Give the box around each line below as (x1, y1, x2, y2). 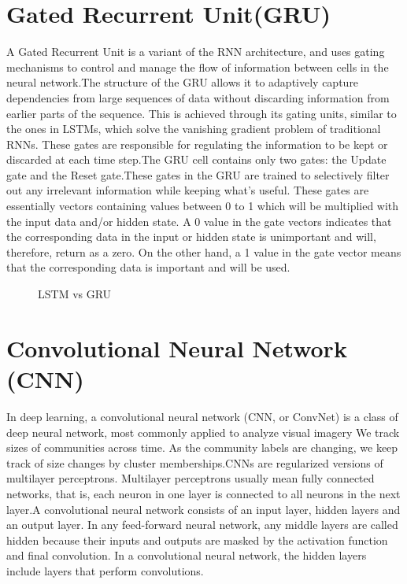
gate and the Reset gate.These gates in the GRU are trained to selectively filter (6, 166, 390, 183)
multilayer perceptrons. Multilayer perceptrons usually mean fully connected (6, 470, 375, 486)
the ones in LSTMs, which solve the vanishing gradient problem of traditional (6, 120, 381, 137)
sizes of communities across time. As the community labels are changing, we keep (6, 439, 398, 456)
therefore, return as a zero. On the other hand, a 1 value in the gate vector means (6, 243, 401, 260)
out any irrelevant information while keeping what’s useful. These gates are (6, 182, 369, 198)
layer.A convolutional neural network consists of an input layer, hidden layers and (6, 501, 401, 517)
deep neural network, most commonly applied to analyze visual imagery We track (6, 423, 400, 440)
